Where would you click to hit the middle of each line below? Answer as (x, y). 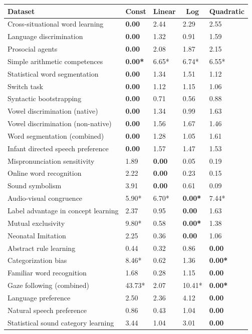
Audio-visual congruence (45, 198)
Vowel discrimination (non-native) (60, 123)
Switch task (25, 86)
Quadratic (227, 11)
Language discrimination (45, 36)
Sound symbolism (35, 186)
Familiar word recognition (47, 273)
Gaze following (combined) (49, 285)
